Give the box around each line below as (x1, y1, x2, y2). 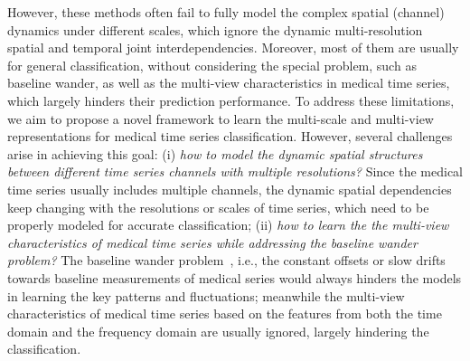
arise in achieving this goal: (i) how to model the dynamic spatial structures (7, 144, 423, 163)
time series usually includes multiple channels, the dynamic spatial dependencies (7, 179, 452, 198)
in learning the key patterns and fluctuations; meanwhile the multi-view (7, 286, 405, 305)
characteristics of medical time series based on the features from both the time (7, 304, 442, 323)
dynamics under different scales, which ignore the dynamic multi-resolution (7, 20, 423, 39)
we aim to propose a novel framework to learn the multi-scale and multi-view (7, 109, 434, 128)
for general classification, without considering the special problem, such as (7, 55, 417, 74)
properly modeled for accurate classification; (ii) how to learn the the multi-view (7, 215, 449, 234)
